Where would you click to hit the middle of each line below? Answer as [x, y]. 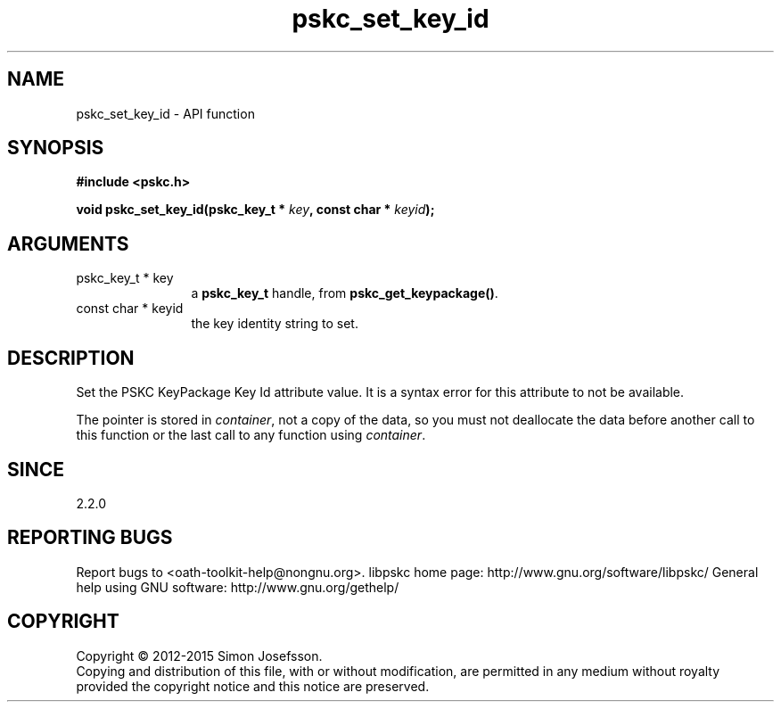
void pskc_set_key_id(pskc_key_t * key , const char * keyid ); [255, 210]
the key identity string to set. [275, 324]
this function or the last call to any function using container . [251, 435]
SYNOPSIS [56, 148]
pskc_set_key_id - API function [165, 113]
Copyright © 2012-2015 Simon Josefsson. [199, 655]
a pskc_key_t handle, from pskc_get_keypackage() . [345, 293]
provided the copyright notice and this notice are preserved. [253, 686]
